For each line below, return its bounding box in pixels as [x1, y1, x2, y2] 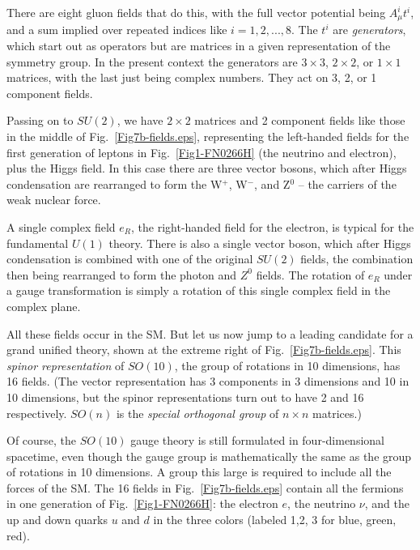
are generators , [333, 21, 406, 38]
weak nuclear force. [6, 191, 101, 208]
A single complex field [6, 218, 116, 235]
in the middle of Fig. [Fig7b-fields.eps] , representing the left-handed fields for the [6, 128, 409, 145]
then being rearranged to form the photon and [6, 266, 237, 283]
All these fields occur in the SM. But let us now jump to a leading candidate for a [6, 325, 414, 342]
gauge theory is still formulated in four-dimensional [130, 432, 384, 449]
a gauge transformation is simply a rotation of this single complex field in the [6, 282, 391, 299]
